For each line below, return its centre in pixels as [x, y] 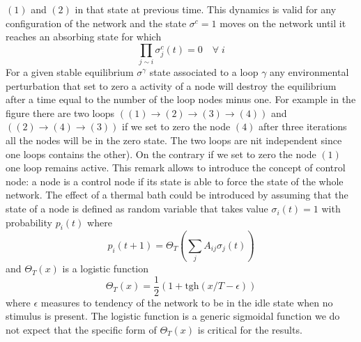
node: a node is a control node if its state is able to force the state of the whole [175, 181]
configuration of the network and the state [96, 23]
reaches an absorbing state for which [84, 37]
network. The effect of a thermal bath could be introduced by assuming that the [177, 195]
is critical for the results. [250, 329]
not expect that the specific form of [81, 329]
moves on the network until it [283, 23]
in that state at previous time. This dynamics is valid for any [206, 9]
